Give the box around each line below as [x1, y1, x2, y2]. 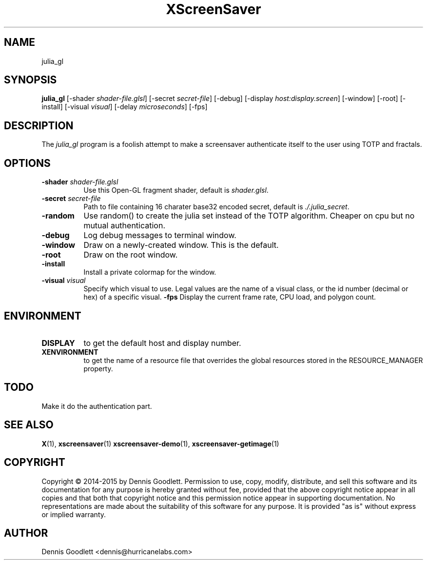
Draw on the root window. [83, 250, 178, 260]
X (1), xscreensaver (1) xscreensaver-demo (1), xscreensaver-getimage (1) [41, 439, 279, 448]
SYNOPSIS [4, 74, 57, 86]
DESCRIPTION [4, 119, 74, 132]
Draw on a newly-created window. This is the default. [83, 240, 279, 250]
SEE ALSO [4, 419, 54, 431]
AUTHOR [4, 526, 48, 539]
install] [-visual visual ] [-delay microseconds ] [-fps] [41, 102, 208, 111]
